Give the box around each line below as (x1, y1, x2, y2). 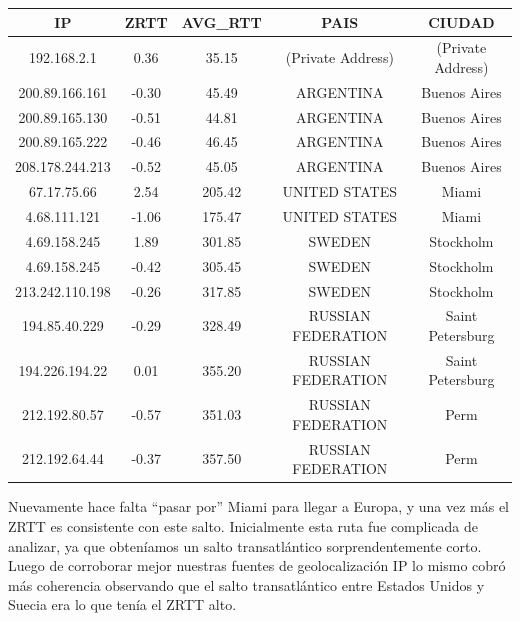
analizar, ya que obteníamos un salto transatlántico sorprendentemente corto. (8, 535, 482, 556)
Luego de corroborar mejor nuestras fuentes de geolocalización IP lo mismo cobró (8, 555, 506, 576)
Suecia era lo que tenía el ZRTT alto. (8, 594, 237, 615)
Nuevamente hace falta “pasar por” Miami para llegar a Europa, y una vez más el (8, 496, 510, 517)
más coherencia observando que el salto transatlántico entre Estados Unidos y (8, 574, 485, 595)
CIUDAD (428, 11, 495, 32)
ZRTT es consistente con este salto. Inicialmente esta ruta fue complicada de (8, 515, 478, 536)
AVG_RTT (181, 11, 262, 32)
